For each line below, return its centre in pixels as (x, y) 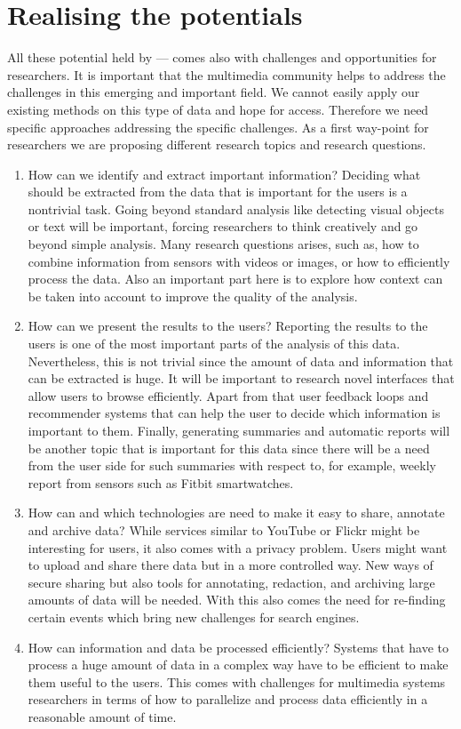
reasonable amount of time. (102, 716)
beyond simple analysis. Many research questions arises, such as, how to (223, 244)
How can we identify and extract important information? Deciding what (224, 174)
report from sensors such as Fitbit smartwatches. (161, 482)
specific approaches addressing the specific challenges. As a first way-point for (218, 127)
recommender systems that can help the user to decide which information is (234, 413)
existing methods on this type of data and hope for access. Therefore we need (218, 109)
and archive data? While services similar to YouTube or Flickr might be (224, 529)
